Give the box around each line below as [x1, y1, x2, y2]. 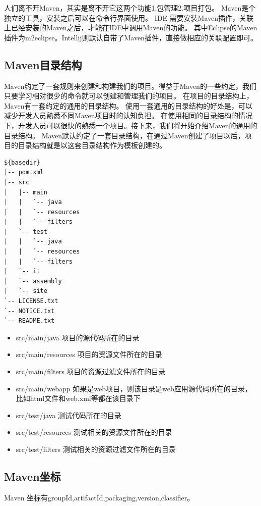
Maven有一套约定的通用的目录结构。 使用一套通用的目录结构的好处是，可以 [4, 100, 253, 111]
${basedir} [4, 159, 40, 166]
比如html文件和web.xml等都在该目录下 [16, 393, 141, 403]
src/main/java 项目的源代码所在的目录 [16, 332, 140, 342]
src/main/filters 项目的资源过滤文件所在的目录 [16, 366, 166, 377]
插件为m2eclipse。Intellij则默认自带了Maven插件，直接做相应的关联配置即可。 [4, 32, 257, 42]
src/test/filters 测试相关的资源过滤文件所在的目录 [16, 443, 176, 454]
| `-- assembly [4, 277, 62, 285]
